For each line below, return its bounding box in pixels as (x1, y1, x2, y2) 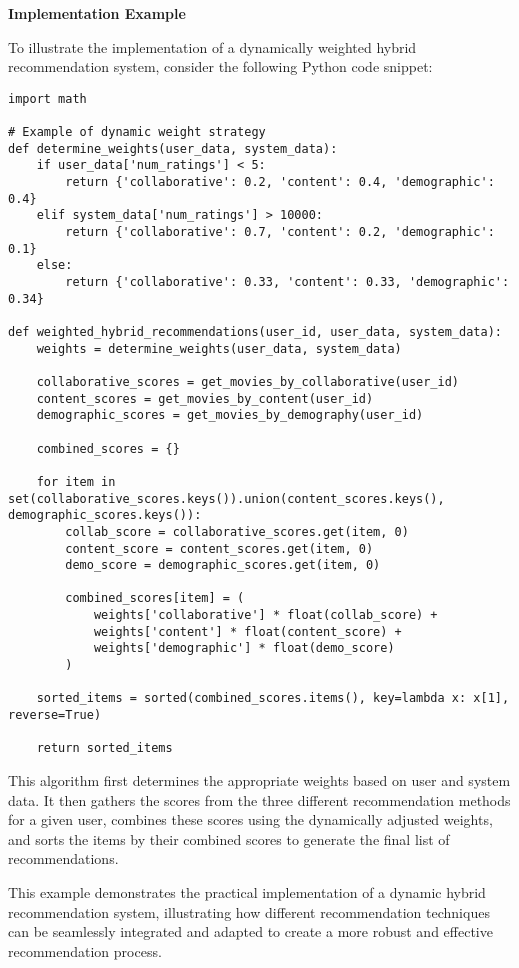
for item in (36, 474, 116, 489)
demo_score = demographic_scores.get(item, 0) (65, 558, 381, 573)
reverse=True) (8, 708, 102, 723)
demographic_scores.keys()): (8, 508, 202, 523)
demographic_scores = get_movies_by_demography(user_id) (36, 408, 424, 423)
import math (8, 91, 87, 106)
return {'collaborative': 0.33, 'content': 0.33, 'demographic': (65, 275, 510, 289)
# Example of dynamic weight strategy (8, 125, 266, 140)
